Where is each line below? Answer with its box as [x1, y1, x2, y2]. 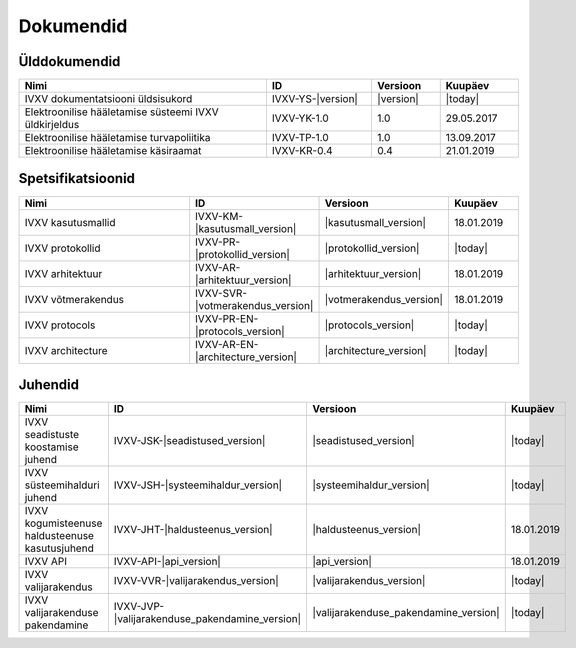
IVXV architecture [24, 343, 109, 357]
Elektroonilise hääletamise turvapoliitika [24, 131, 211, 145]
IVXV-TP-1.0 [271, 131, 329, 145]
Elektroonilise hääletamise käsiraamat [24, 144, 202, 158]
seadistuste [24, 428, 80, 442]
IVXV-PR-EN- [195, 311, 259, 325]
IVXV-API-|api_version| [113, 555, 222, 569]
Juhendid [18, 376, 80, 393]
